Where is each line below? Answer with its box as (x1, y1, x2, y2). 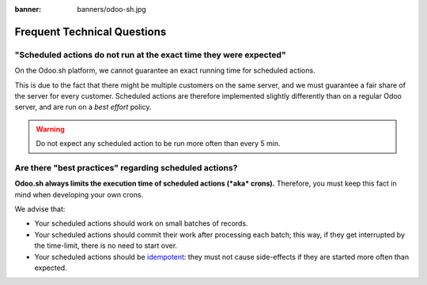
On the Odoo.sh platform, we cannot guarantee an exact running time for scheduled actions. (14, 66, 316, 75)
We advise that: (14, 204, 66, 214)
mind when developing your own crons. (14, 189, 144, 199)
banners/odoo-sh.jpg (77, 5, 146, 13)
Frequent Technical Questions (14, 24, 167, 39)
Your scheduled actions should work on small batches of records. (34, 219, 248, 228)
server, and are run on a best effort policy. (14, 103, 152, 112)
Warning (36, 124, 65, 133)
